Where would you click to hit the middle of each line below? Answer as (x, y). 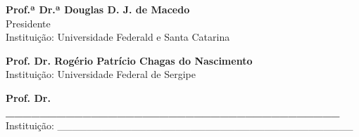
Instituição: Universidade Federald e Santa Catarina (118, 37)
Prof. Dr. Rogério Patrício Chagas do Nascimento (129, 60)
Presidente (28, 23)
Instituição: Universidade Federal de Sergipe (101, 74)
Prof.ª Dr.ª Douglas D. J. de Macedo (98, 9)
